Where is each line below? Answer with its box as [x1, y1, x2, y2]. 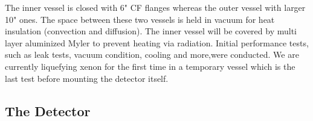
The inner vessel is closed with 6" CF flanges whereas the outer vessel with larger [5, 1, 306, 13]
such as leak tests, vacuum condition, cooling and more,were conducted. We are [5, 48, 299, 61]
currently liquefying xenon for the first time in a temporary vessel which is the [5, 60, 295, 72]
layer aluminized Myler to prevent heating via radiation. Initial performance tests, [5, 36, 309, 49]
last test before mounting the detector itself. [5, 72, 169, 84]
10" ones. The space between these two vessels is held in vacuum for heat [5, 13, 275, 25]
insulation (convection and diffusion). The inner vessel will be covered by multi [5, 25, 297, 37]
